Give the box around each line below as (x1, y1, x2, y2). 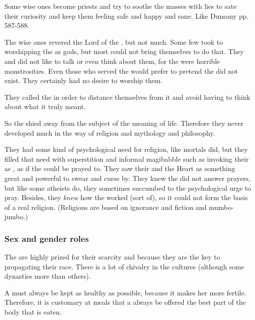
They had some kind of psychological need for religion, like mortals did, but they (4, 144, 248, 154)
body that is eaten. (4, 307, 62, 317)
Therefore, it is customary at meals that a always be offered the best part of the (4, 297, 246, 307)
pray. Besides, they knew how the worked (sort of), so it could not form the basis (4, 192, 248, 203)
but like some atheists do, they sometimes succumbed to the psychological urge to (4, 182, 251, 193)
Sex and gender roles (4, 232, 89, 244)
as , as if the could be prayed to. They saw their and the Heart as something (4, 163, 235, 174)
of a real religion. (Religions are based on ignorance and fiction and (4, 202, 207, 212)
